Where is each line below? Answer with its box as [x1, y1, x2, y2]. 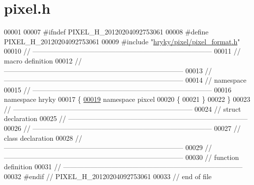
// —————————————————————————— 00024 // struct [4, 103, 241, 114]
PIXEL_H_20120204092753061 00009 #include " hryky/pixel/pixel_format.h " [4, 36, 240, 46]
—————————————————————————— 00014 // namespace [4, 75, 247, 85]
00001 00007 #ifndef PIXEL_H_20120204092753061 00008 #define [4, 27, 209, 37]
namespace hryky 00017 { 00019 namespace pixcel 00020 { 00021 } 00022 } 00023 [4, 94, 251, 104]
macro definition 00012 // [4, 55, 82, 65]
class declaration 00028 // [4, 132, 82, 143]
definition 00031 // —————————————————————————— [4, 161, 243, 172]
